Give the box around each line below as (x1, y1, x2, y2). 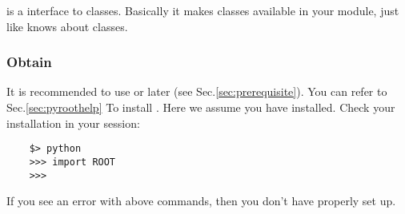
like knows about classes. (6, 18, 128, 34)
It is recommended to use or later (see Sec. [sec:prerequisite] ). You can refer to (6, 83, 387, 100)
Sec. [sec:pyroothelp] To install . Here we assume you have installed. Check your (6, 99, 395, 115)
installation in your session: (6, 114, 140, 131)
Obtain (6, 52, 52, 72)
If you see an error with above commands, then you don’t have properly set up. (6, 192, 396, 209)
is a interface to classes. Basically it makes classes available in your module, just (6, 2, 399, 18)
